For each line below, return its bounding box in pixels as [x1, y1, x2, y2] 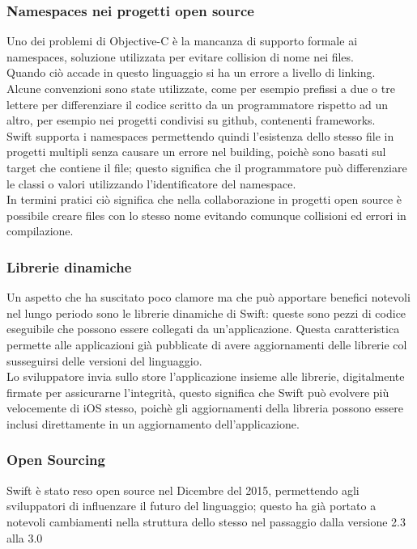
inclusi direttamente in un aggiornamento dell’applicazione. [6, 415, 300, 432]
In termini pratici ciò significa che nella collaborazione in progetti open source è [6, 191, 402, 208]
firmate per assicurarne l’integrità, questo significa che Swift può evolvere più [6, 383, 389, 400]
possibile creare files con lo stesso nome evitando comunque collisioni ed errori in [6, 206, 406, 223]
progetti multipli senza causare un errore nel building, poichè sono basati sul [6, 143, 386, 160]
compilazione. [6, 222, 74, 239]
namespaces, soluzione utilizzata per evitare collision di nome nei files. [6, 48, 354, 65]
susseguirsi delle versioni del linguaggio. [6, 352, 202, 369]
